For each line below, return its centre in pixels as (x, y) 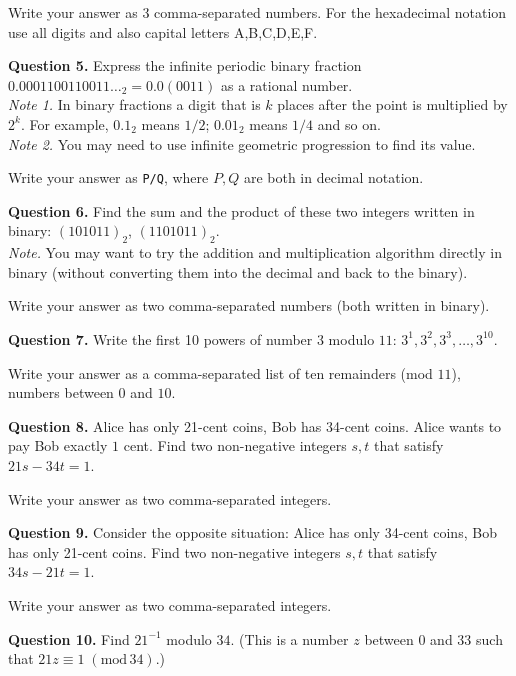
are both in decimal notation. (333, 177)
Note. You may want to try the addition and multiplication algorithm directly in (255, 252)
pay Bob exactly (58, 445)
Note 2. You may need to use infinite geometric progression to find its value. (242, 143)
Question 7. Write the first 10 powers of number (160, 338)
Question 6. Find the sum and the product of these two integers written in (241, 210)
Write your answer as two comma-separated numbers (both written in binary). (249, 305)
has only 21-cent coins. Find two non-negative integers (174, 551)
